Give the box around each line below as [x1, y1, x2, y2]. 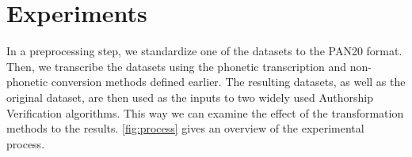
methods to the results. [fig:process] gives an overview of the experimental [6, 120, 364, 136]
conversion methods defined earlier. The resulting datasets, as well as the [51, 73, 406, 90]
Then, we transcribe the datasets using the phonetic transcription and [6, 58, 347, 74]
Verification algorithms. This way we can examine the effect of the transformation [6, 104, 404, 121]
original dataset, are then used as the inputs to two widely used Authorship [6, 88, 373, 105]
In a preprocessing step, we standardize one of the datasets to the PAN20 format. [6, 43, 402, 59]
